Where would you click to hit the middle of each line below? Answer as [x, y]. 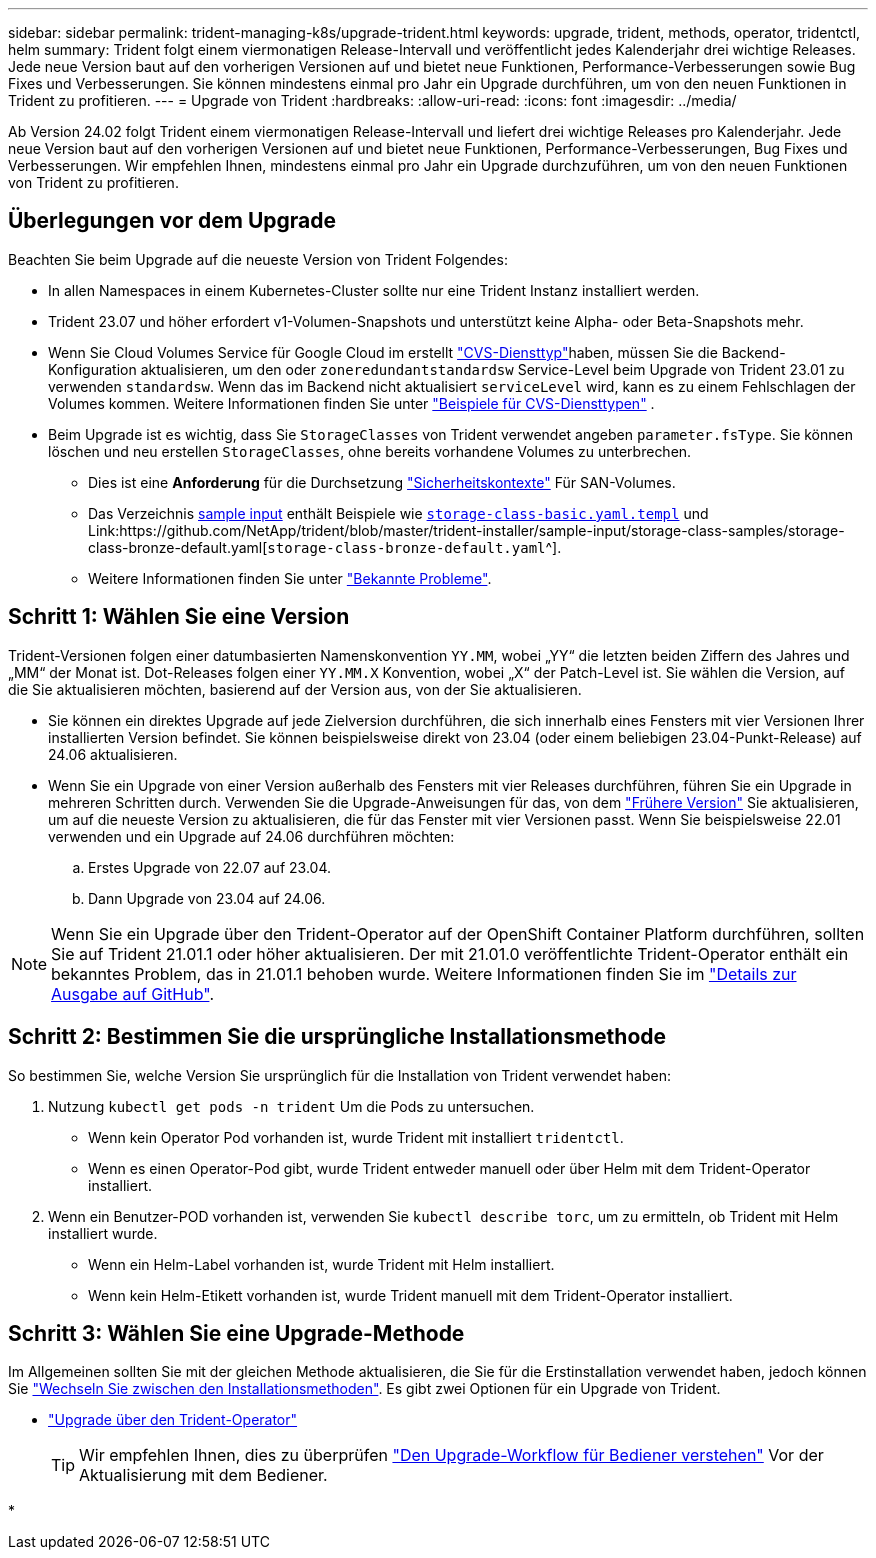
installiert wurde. [103, 1233]
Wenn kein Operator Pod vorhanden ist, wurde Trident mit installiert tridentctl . [356, 1137]
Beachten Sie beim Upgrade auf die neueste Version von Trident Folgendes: [258, 259]
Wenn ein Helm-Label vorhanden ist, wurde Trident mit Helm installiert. [321, 1264]
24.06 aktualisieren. [113, 754]
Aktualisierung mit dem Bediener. [203, 1475]
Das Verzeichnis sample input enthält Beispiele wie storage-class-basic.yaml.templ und [398, 513]
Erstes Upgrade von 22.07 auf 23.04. [210, 867]
